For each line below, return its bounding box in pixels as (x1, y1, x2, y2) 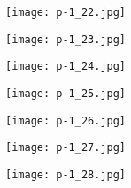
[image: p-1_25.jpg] (5, 86, 127, 100)
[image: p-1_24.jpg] (5, 60, 127, 73)
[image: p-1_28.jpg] (5, 168, 127, 181)
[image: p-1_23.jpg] (5, 33, 127, 46)
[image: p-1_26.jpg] (5, 114, 127, 127)
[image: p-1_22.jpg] (5, 6, 127, 19)
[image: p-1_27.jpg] (5, 141, 127, 154)
